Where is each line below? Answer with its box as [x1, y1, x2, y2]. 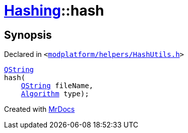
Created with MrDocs [4, 105, 75, 114]
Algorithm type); [21, 90, 89, 98]
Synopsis [4, 28, 52, 41]
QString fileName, [21, 82, 94, 90]
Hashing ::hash [4, 2, 104, 19]
